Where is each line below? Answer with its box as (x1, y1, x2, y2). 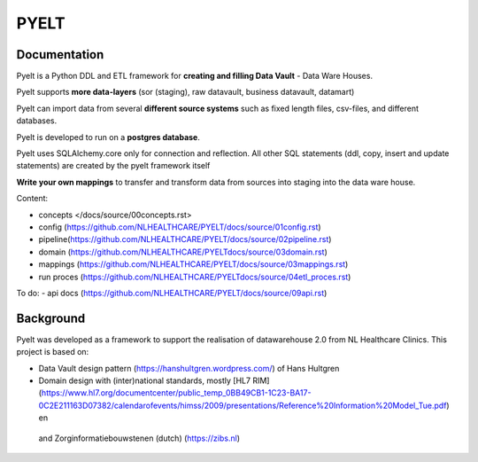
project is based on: (16, 347, 89, 357)
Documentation (16, 47, 104, 62)
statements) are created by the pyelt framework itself (16, 161, 211, 171)
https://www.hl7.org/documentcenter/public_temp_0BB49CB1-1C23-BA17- (41, 388, 312, 398)
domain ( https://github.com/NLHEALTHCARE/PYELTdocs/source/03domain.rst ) (38, 247, 328, 257)
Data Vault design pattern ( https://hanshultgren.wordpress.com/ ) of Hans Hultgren (38, 363, 340, 373)
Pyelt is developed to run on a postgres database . (16, 131, 201, 142)
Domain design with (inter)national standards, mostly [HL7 (38, 375, 251, 386)
